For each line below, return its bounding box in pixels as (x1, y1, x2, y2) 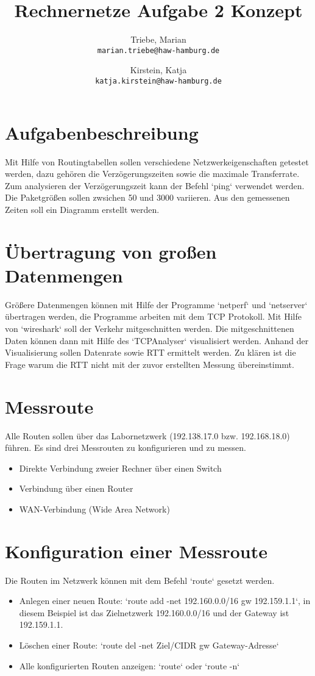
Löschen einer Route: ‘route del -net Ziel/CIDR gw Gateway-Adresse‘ (19, 639, 279, 651)
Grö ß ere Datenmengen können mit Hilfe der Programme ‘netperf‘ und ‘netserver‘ (5, 298, 308, 311)
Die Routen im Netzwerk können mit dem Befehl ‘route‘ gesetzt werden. (5, 574, 275, 586)
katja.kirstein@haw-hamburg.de (95, 76, 222, 85)
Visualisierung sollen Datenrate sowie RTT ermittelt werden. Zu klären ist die (5, 346, 296, 359)
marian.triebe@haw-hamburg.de (97, 46, 220, 55)
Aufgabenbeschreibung (5, 120, 199, 145)
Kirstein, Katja (130, 63, 187, 76)
